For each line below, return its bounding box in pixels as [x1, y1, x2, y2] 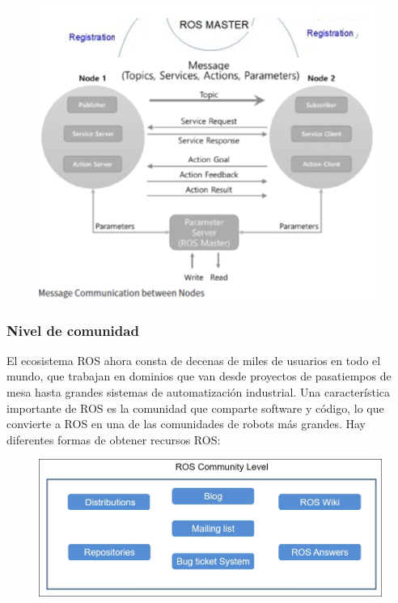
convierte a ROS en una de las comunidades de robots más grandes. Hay [6, 415, 366, 432]
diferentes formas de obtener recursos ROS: [6, 431, 221, 448]
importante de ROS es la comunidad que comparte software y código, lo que [6, 399, 384, 416]
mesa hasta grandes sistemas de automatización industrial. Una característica [6, 384, 391, 400]
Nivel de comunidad [6, 320, 139, 340]
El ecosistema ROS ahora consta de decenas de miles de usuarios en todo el [6, 351, 381, 368]
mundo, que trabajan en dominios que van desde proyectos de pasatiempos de [6, 367, 392, 384]
